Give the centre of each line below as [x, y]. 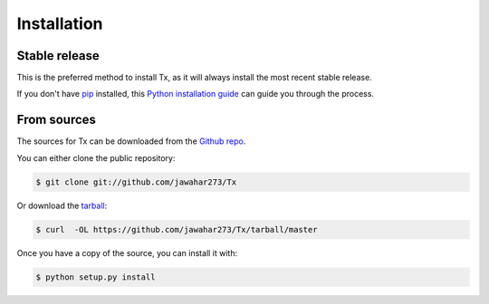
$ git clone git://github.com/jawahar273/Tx [136, 182]
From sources [57, 120]
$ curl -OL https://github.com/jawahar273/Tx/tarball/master [177, 229]
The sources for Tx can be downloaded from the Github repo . [131, 141]
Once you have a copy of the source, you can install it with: [127, 252]
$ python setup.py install [96, 277]
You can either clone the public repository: [96, 157]
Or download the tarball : [62, 205]
